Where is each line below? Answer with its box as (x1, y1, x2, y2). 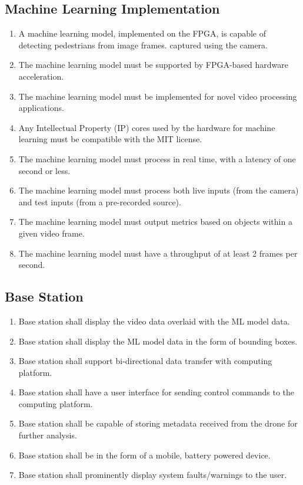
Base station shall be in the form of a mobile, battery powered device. (18, 448, 271, 461)
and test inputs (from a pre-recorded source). (18, 195, 181, 208)
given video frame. (18, 227, 85, 239)
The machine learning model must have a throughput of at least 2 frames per (18, 247, 298, 259)
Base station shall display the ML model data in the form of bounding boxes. (18, 335, 298, 347)
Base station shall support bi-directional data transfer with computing (18, 355, 272, 367)
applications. (18, 101, 64, 114)
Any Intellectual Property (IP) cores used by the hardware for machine (18, 121, 275, 133)
